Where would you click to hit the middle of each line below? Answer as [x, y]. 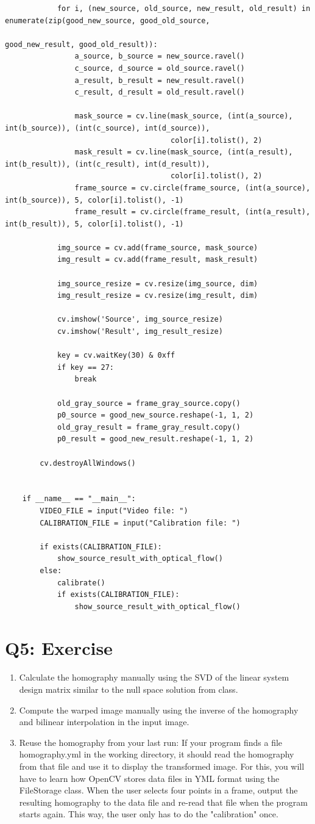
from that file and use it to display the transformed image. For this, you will [162, 766]
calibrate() [81, 583]
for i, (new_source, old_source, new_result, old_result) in [184, 9]
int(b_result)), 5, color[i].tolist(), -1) [94, 224]
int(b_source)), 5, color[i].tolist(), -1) [94, 200]
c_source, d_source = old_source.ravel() [160, 68]
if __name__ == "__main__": [79, 499]
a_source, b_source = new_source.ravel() [160, 56]
